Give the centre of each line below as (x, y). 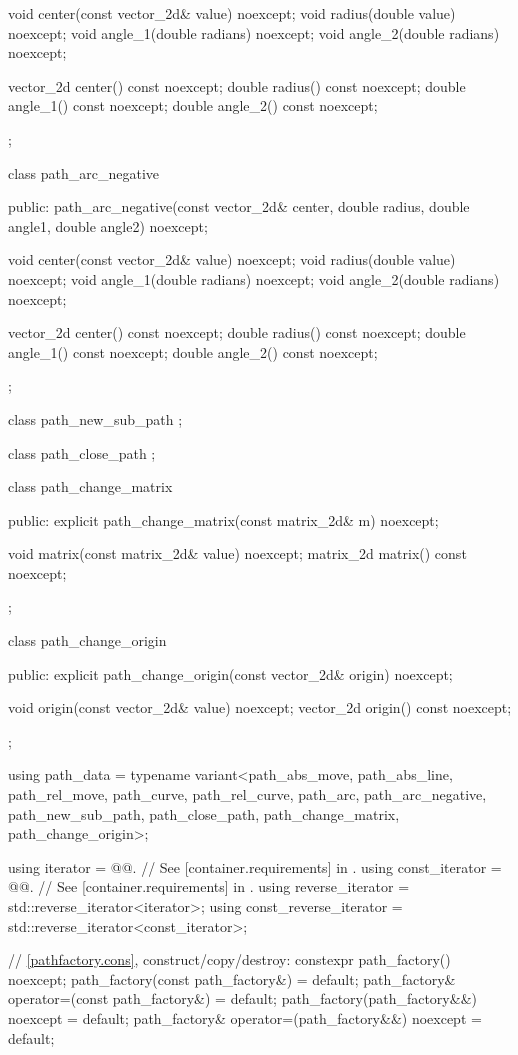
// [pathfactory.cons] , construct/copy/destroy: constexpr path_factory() (229, 959)
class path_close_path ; (82, 452)
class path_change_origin (87, 640)
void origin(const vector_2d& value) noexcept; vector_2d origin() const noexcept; (260, 707)
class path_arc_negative (84, 172)
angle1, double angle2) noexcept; (108, 225)
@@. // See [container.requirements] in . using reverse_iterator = (209, 886)
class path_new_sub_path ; (95, 418)
